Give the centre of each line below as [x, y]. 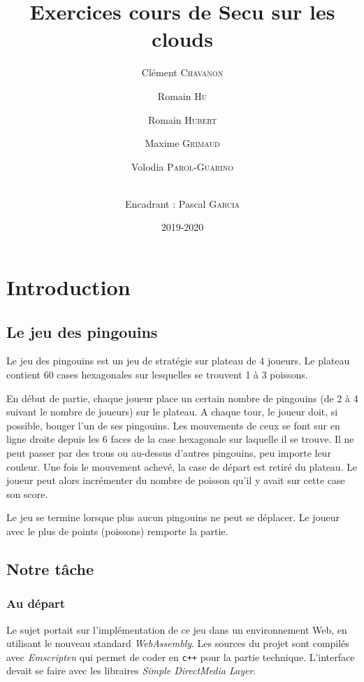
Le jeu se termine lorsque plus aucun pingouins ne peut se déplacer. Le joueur [173, 517]
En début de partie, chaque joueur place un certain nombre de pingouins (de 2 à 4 [182, 398]
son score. [27, 493]
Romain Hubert [182, 119]
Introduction [68, 287]
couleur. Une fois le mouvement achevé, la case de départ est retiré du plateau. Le [182, 466]
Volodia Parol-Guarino [182, 166]
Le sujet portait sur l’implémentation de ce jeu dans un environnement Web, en [177, 629]
